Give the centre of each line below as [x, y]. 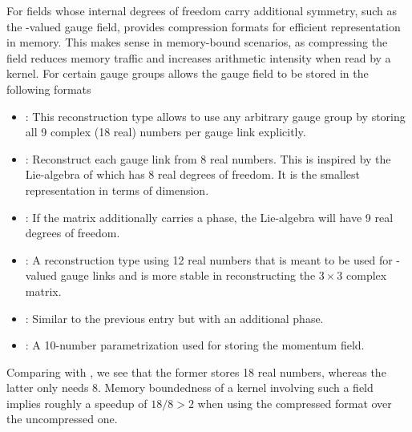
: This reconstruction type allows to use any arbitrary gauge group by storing [215, 116]
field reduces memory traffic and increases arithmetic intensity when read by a [199, 57]
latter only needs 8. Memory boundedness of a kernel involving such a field [190, 388]
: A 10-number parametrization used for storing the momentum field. [195, 345]
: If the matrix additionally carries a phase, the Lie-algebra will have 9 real [209, 217]
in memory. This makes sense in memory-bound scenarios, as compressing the [197, 42]
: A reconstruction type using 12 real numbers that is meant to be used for [209, 259]
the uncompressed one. [62, 419]
